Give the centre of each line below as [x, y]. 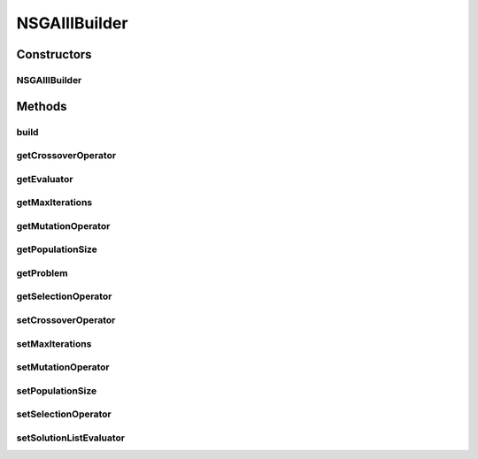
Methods [42, 106]
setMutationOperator [63, 367]
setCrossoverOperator [66, 320]
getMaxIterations [54, 203]
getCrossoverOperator [66, 156]
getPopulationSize [57, 249]
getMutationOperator [63, 226]
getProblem [42, 272]
